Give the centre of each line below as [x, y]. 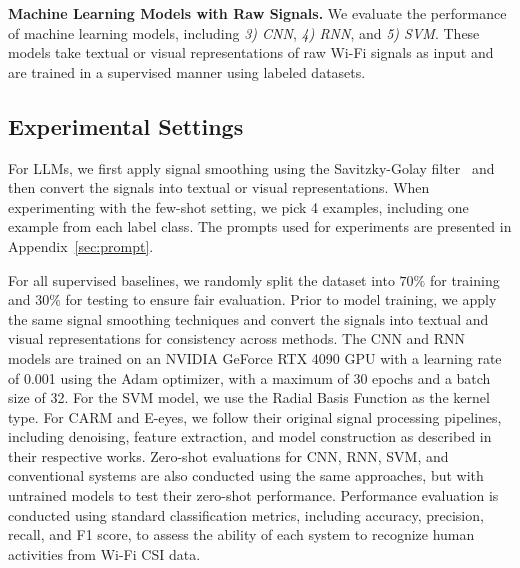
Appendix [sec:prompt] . [81, 245]
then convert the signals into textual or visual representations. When [219, 187]
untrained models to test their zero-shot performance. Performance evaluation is [253, 495]
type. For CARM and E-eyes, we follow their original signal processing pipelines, [255, 416]
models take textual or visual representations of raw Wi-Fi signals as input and [251, 52]
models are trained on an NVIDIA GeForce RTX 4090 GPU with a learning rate [255, 357]
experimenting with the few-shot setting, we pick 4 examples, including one [238, 206]
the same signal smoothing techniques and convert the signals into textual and [248, 318]
